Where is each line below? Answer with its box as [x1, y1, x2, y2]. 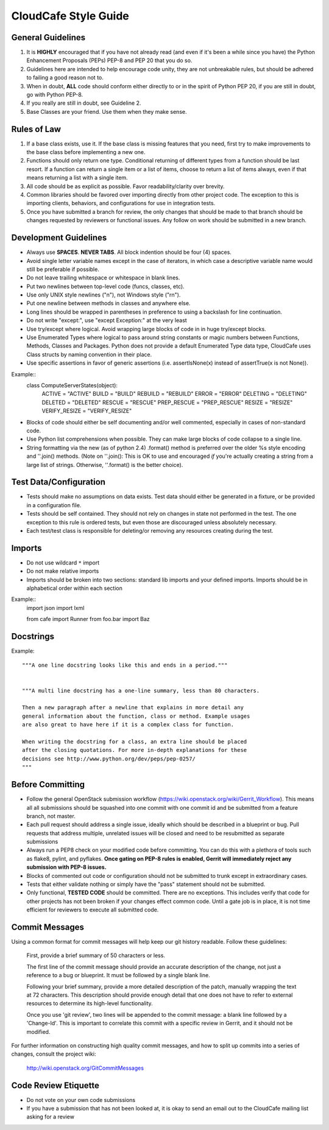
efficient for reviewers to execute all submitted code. [26, 906, 159, 913]
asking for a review [26, 1113, 74, 1120]
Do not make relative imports [26, 567, 99, 575]
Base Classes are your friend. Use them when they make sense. [26, 108, 187, 115]
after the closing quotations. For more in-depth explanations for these [22, 746, 247, 754]
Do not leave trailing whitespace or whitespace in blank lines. [26, 274, 180, 281]
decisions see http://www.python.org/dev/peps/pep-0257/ [22, 755, 196, 762]
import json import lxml [26, 604, 85, 611]
